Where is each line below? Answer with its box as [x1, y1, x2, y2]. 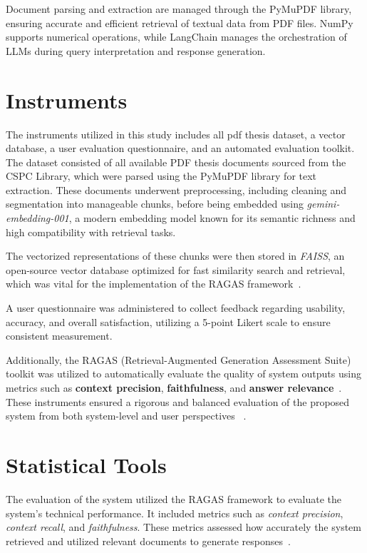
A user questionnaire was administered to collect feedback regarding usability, [6, 300, 346, 315]
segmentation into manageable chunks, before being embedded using [6, 196, 304, 211]
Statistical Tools [6, 450, 167, 479]
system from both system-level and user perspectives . [6, 408, 247, 423]
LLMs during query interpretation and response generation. [6, 43, 266, 58]
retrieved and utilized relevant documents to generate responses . [6, 533, 291, 548]
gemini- [306, 196, 340, 211]
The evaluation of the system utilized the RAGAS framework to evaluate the [6, 491, 342, 506]
